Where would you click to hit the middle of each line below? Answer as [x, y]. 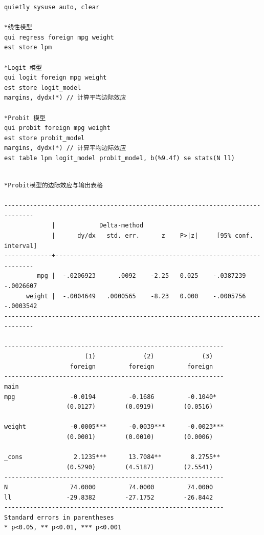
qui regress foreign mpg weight [59, 37]
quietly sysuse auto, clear [52, 7]
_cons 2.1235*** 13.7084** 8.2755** [112, 457]
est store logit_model [43, 88]
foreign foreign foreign [141, 366]
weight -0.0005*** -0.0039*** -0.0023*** [114, 427]
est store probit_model [45, 138]
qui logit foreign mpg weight [56, 78]
